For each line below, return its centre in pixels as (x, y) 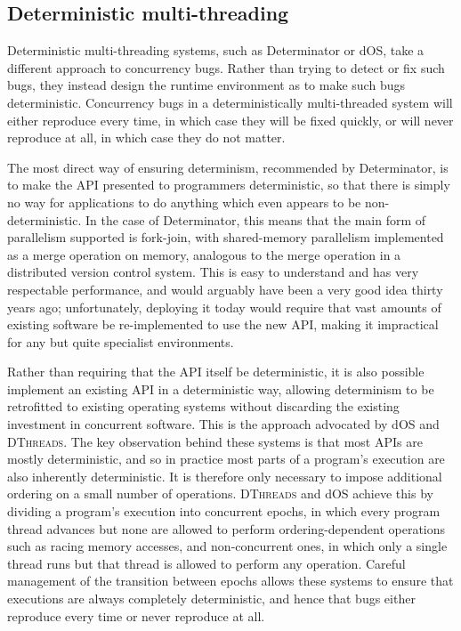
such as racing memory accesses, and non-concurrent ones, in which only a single (227, 546)
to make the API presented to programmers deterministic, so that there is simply (229, 185)
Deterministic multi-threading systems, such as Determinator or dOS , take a (216, 50)
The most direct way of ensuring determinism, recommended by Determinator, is (228, 167)
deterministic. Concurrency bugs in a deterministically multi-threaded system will (230, 102)
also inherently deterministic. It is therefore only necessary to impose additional (225, 476)
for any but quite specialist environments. (121, 341)
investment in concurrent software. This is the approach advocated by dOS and (223, 424)
